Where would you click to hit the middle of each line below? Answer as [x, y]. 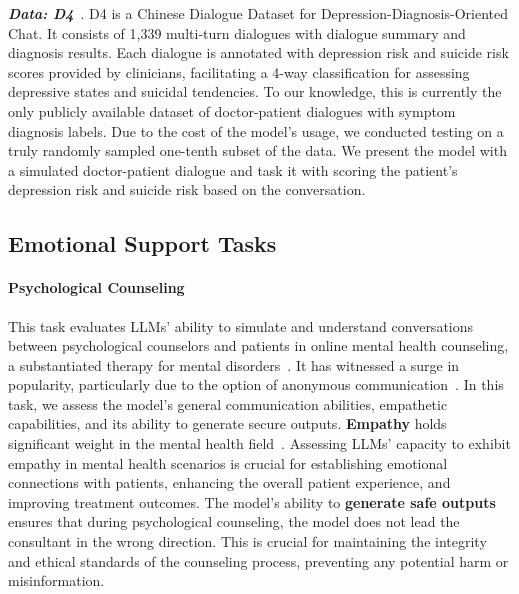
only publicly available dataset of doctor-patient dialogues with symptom [232, 110]
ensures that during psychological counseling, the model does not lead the [234, 521]
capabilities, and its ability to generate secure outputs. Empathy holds [227, 423]
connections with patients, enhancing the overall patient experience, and [229, 482]
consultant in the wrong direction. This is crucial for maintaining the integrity [247, 541]
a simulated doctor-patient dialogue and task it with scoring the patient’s [233, 169]
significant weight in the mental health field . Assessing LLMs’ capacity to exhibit [259, 443]
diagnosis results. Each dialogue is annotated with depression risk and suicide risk [258, 52]
